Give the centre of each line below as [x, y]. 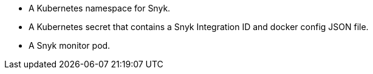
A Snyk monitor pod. [70, 45]
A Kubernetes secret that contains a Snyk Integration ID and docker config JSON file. [199, 27]
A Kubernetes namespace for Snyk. [100, 8]
